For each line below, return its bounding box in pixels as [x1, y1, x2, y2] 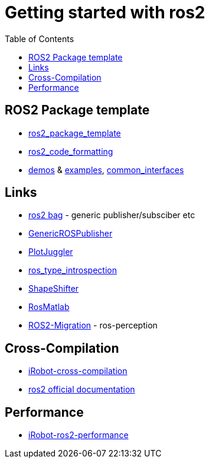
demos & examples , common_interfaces [28, 164, 184, 175]
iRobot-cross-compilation [28, 366, 128, 376]
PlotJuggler [28, 247, 73, 257]
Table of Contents [5, 33, 74, 44]
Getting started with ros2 [5, 2, 205, 23]
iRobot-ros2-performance [28, 430, 129, 440]
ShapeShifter [28, 283, 79, 294]
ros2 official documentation [28, 384, 135, 395]
